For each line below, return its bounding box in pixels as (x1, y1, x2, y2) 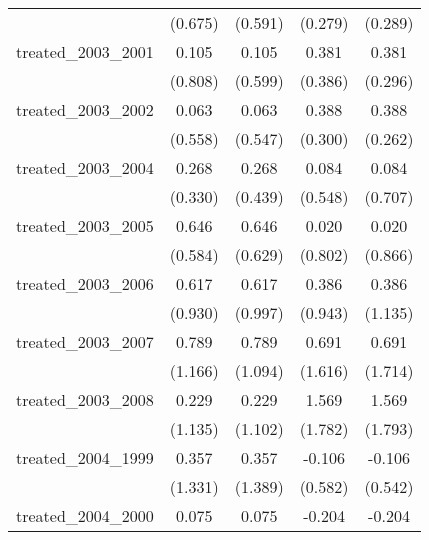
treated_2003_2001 (16, 40, 154, 63)
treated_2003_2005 (16, 214, 154, 237)
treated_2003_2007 (16, 330, 154, 353)
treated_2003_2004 (16, 156, 154, 179)
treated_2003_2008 (16, 388, 154, 411)
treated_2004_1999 (16, 446, 154, 469)
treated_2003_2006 (16, 272, 154, 295)
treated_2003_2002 (16, 98, 154, 121)
